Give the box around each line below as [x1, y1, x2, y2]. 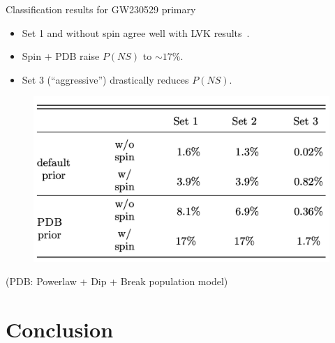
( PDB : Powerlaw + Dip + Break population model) [6, 274, 228, 289]
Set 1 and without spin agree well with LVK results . [22, 25, 250, 40]
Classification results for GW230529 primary [6, 2, 196, 16]
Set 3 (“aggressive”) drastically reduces [22, 72, 189, 86]
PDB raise [55, 49, 100, 63]
